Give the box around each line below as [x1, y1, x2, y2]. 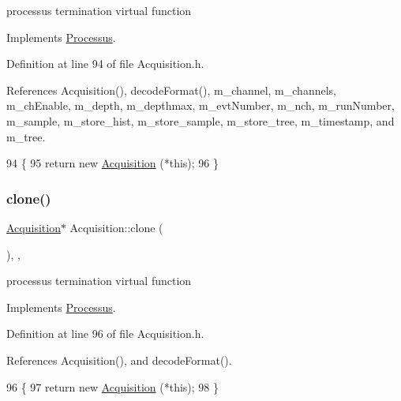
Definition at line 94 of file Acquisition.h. [6, 55, 204, 72]
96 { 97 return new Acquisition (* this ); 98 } [6, 378, 219, 395]
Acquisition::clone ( [69, 219, 163, 235]
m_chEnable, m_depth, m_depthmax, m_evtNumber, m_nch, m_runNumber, [6, 97, 395, 114]
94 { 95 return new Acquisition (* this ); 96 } [6, 155, 219, 171]
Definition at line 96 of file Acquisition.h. [6, 325, 204, 342]
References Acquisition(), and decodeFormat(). [6, 351, 232, 368]
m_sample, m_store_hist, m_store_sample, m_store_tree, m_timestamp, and [6, 112, 395, 129]
